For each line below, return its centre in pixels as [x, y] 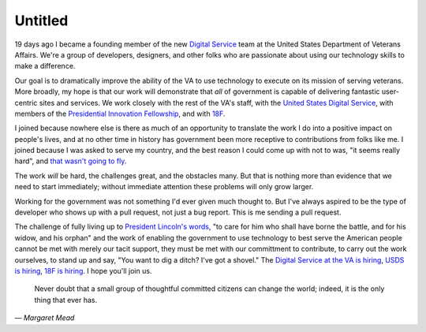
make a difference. [45, 66]
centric [26, 103]
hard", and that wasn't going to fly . [71, 161]
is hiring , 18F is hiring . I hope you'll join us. [83, 270]
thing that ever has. [66, 300]
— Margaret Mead [45, 318]
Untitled [41, 21]
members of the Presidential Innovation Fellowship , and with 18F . [120, 114]
